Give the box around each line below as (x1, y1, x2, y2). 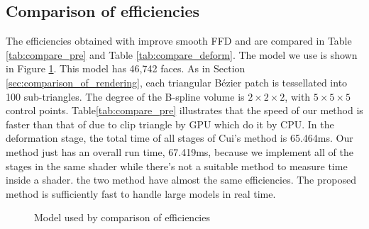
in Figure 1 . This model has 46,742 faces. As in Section (6, 61, 246, 76)
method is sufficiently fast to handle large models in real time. (6, 186, 276, 201)
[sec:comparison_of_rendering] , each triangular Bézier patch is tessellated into (6, 74, 348, 89)
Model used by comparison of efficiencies (34, 210, 210, 225)
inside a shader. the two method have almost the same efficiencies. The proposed (6, 172, 356, 187)
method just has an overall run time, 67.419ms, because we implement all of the (6, 144, 353, 159)
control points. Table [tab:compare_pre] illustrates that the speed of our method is (6, 103, 363, 118)
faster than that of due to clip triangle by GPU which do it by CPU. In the (6, 116, 334, 131)
